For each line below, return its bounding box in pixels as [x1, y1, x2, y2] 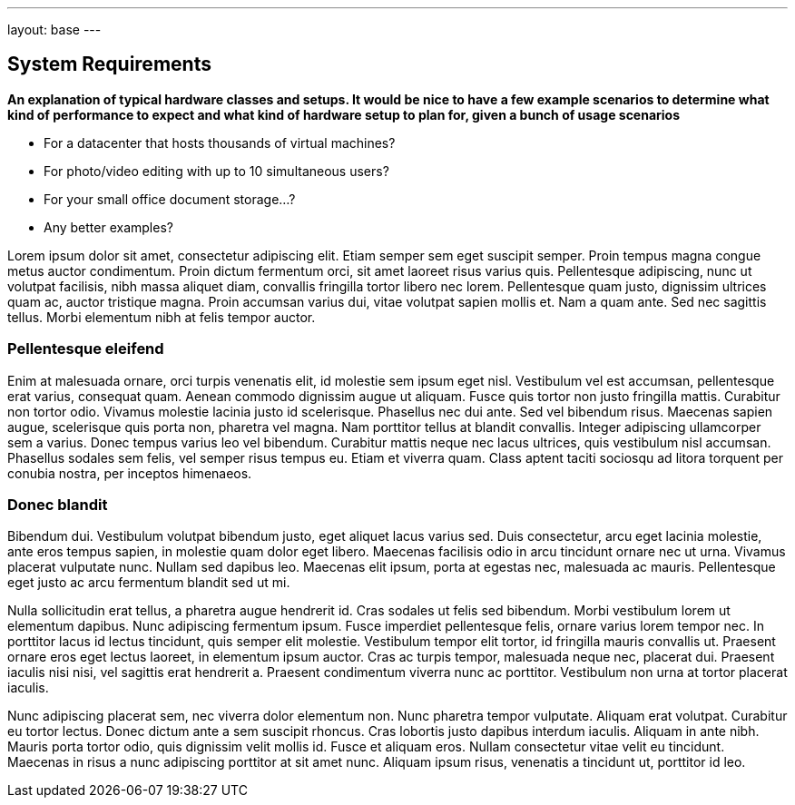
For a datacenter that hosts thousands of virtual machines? [44, 134, 396, 151]
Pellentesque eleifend [7, 339, 164, 358]
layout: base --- [7, 22, 102, 37]
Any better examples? [44, 219, 173, 235]
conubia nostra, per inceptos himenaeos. [7, 465, 252, 481]
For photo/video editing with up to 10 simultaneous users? [44, 162, 389, 179]
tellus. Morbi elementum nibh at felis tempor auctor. [7, 309, 316, 325]
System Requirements [7, 53, 211, 76]
